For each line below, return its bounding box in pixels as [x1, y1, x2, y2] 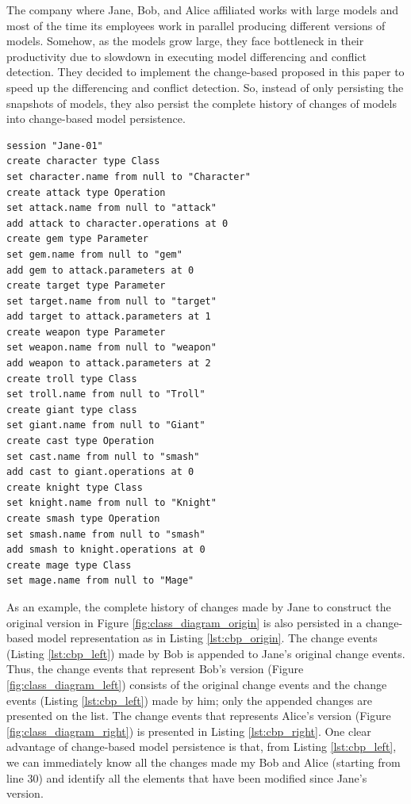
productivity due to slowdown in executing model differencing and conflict [6, 48, 367, 64]
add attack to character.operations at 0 [6, 217, 229, 229]
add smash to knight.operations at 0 [6, 544, 205, 556]
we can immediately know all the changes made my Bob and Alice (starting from [6, 753, 401, 770]
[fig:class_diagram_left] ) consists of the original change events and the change [6, 676, 387, 692]
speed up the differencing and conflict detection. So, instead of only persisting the [6, 78, 404, 95]
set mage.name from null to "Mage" [6, 575, 194, 587]
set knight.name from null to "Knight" [6, 497, 217, 509]
